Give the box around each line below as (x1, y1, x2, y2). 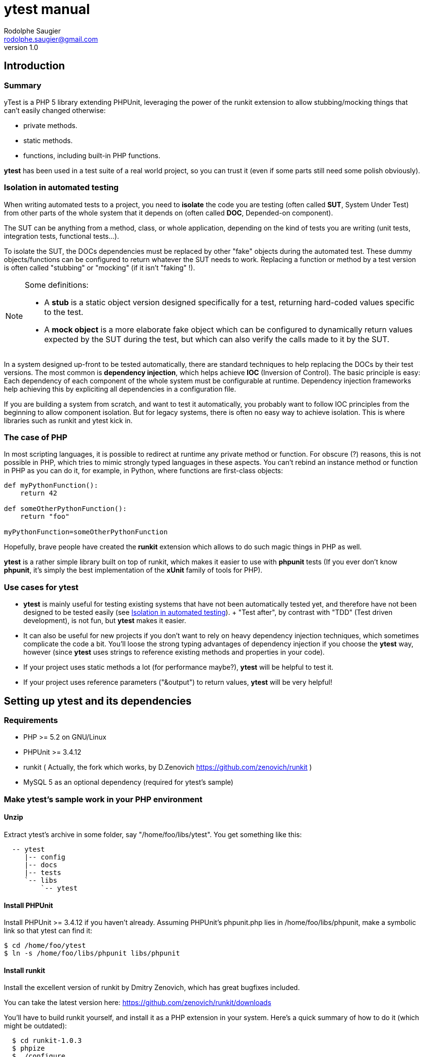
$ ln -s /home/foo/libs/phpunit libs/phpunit (4, 949, 180, 958)
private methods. (23, 121, 78, 130)
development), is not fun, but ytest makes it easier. (23, 616, 187, 625)
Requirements (4, 715, 58, 726)
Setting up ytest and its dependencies (4, 694, 192, 707)
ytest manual (4, 1, 90, 17)
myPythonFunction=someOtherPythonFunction (4, 528, 168, 536)
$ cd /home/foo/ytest (4, 941, 86, 950)
